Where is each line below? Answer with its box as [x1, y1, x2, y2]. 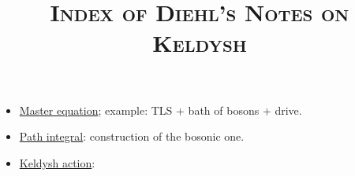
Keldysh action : [19, 154, 95, 170]
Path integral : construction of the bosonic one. [19, 128, 245, 145]
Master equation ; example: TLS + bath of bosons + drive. [19, 101, 302, 118]
